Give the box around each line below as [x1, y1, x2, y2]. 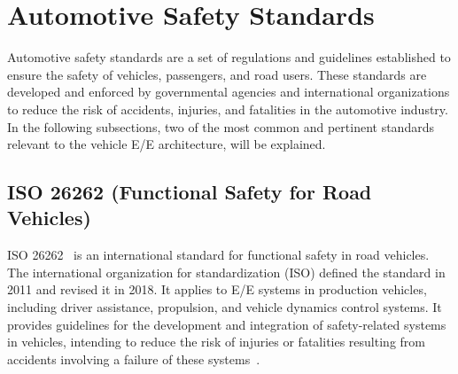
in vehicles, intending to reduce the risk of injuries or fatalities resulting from [7, 332, 425, 351]
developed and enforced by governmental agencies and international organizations [7, 82, 450, 101]
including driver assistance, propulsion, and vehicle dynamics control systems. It [7, 298, 442, 316]
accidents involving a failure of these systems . [7, 349, 260, 368]
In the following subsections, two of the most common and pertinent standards [7, 117, 434, 136]
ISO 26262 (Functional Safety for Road [7, 178, 372, 206]
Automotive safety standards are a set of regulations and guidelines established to [7, 48, 451, 66]
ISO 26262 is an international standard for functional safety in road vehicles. [7, 245, 430, 264]
